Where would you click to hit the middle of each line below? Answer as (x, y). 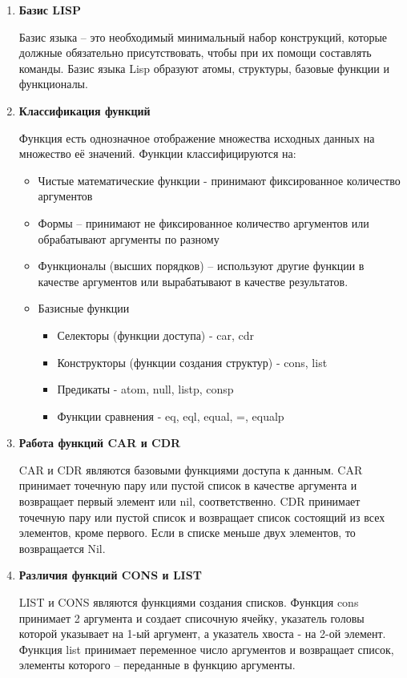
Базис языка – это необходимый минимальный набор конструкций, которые (203, 36)
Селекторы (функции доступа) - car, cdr (156, 335)
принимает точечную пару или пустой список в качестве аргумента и (188, 485)
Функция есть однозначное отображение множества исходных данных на (197, 137)
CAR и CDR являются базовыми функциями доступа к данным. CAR (191, 469)
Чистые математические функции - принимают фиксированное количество (219, 180)
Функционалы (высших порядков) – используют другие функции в (201, 266)
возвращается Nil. (62, 548)
